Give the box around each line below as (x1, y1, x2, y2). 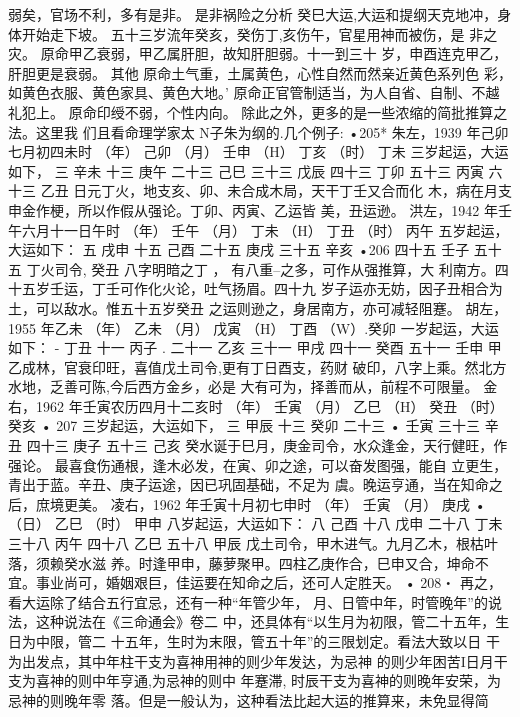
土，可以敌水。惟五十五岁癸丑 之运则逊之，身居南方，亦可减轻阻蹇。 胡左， (8, 297, 508, 318)
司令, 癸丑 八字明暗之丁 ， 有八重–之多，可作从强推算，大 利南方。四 (54, 258, 509, 279)
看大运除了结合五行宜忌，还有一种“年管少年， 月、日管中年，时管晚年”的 (8, 591, 488, 612)
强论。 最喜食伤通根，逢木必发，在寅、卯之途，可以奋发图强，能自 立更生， (8, 454, 508, 475)
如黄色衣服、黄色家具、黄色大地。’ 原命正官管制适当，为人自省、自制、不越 (8, 82, 500, 103)
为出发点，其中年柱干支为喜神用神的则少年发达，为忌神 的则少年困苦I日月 (8, 650, 494, 671)
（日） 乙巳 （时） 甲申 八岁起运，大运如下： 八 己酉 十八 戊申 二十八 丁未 (8, 513, 503, 534)
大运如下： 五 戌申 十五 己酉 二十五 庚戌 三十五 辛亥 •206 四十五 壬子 (8, 239, 470, 260)
